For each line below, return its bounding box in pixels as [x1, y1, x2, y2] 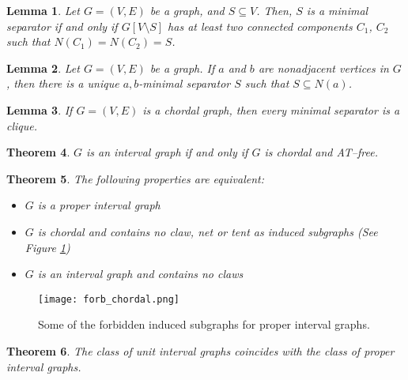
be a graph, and [149, 2, 225, 18]
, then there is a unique [6, 75, 119, 92]
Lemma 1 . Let [6, 2, 80, 18]
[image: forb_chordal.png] [38, 293, 179, 305]
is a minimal [306, 2, 368, 18]
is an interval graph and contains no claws [37, 265, 244, 282]
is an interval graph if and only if [86, 144, 248, 160]
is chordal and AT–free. [264, 144, 378, 160]
